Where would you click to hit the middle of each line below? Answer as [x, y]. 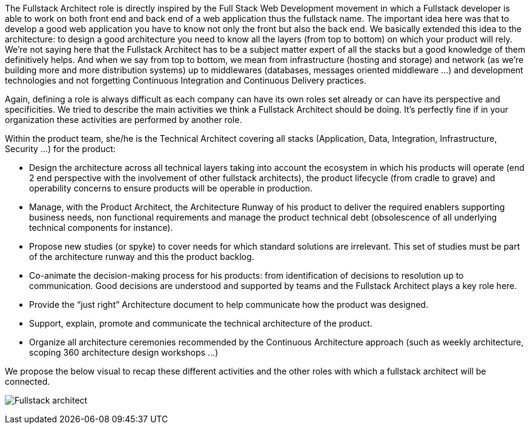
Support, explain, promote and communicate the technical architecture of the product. [201, 323]
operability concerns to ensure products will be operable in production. [171, 188]
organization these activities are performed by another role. [124, 120]
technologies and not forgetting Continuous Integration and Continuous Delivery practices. [186, 80]
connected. [28, 381]
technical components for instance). [101, 228]
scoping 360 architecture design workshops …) [124, 352]
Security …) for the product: [60, 149]
